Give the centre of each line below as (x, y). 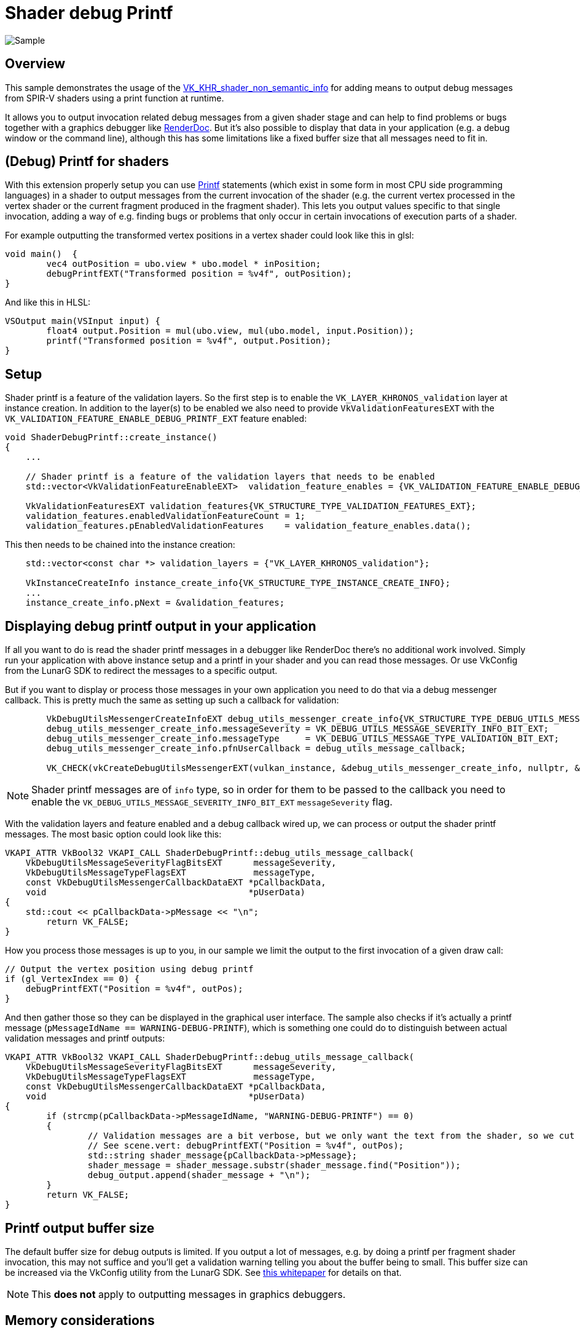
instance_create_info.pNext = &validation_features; (155, 603)
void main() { (41, 254)
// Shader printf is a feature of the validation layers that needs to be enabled (230, 477)
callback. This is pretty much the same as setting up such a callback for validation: (172, 700)
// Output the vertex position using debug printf (129, 969)
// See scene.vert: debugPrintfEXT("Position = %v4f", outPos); (246, 1146)
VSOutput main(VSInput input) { (83, 321)
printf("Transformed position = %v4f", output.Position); (189, 341)
